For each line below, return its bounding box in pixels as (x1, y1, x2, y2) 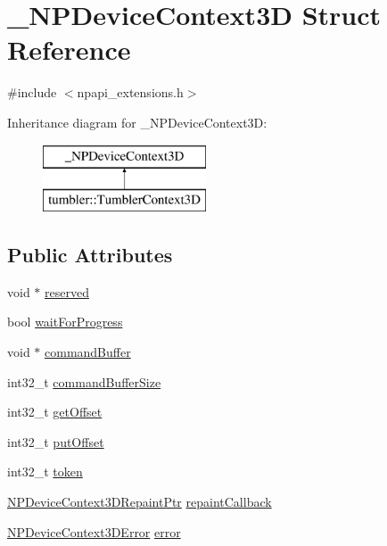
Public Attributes (7, 241, 173, 269)
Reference (7, 31, 131, 68)
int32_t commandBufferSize (7, 372, 161, 391)
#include (7, 83, 57, 102)
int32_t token (7, 462, 83, 481)
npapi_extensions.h (77, 83, 184, 102)
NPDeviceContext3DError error (7, 522, 181, 541)
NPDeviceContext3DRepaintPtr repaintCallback (7, 492, 272, 511)
